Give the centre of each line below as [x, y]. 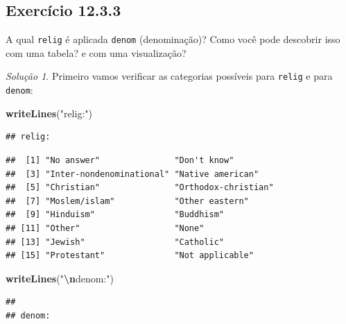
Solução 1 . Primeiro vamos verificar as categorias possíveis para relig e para [169, 76]
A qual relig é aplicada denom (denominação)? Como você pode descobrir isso [173, 39]
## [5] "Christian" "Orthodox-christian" [140, 188]
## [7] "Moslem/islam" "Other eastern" [127, 201]
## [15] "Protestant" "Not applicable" [130, 256]
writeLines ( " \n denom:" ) [60, 278]
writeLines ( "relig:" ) [49, 113]
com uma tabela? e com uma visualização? [96, 52]
